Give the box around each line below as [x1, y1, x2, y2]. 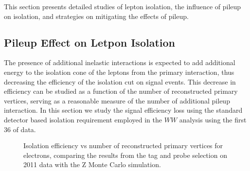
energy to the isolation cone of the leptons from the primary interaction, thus [4, 67, 234, 77]
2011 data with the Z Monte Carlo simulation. [23, 159, 161, 170]
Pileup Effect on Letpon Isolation [4, 34, 175, 50]
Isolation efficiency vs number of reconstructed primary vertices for [23, 140, 223, 151]
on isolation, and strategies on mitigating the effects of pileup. [4, 11, 189, 21]
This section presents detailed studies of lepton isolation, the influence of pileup [4, 1, 241, 11]
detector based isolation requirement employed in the [4, 114, 162, 124]
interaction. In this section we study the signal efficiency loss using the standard [4, 105, 243, 115]
